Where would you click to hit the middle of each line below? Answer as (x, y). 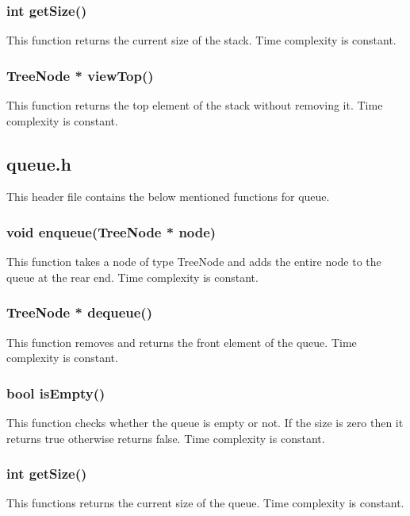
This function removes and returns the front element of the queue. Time (182, 342)
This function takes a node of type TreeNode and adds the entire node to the (194, 262)
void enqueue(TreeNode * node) (111, 231)
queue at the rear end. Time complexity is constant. (132, 277)
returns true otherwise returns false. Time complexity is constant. (166, 438)
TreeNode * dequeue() (79, 312)
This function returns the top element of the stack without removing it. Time (195, 105)
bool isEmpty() (56, 393)
